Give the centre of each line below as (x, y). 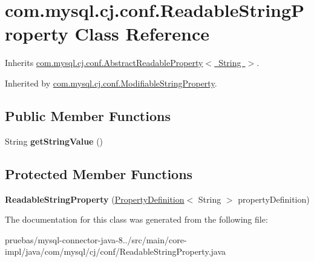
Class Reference (142, 34)
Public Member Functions (88, 115)
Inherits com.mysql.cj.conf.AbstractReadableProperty (104, 63)
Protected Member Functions (99, 173)
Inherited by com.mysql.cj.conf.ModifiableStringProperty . (111, 83)
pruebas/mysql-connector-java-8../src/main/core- (96, 239)
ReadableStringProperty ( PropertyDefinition (95, 199)
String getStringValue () (54, 141)
